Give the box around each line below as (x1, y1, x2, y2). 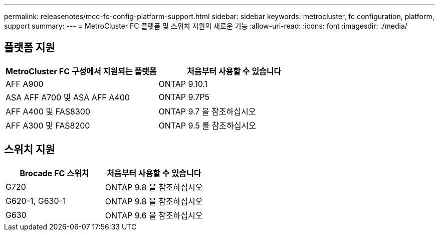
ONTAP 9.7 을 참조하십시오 (158, 106, 256, 116)
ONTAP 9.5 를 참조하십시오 (158, 120, 256, 131)
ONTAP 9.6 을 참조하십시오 (105, 210, 203, 220)
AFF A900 (6, 78, 44, 89)
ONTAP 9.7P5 (158, 91, 210, 102)
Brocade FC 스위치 (20, 168, 89, 178)
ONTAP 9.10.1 (158, 78, 208, 89)
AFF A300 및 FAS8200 (6, 120, 90, 131)
